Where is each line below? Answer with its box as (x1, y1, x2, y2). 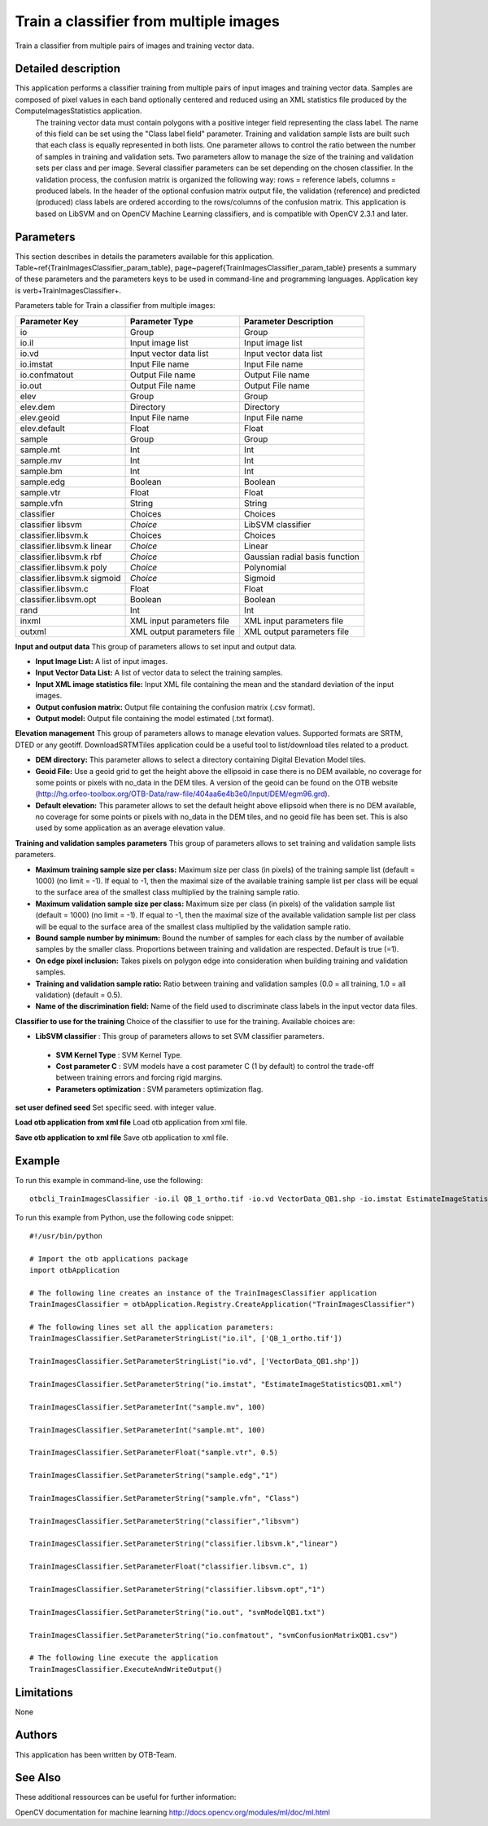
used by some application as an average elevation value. (35, 823, 225, 833)
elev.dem (20, 401, 55, 412)
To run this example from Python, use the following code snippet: (15, 1212, 234, 1222)
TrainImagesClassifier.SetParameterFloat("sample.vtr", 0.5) (29, 1448, 278, 1458)
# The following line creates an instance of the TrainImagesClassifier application (29, 1288, 377, 1297)
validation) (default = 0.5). (35, 990, 123, 1000)
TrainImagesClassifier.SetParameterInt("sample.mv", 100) (29, 1402, 266, 1411)
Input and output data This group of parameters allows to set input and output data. (15, 641, 297, 651)
